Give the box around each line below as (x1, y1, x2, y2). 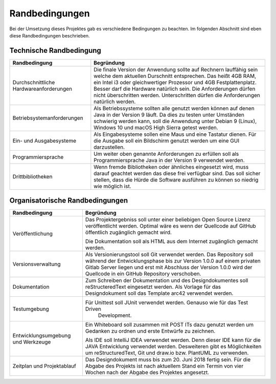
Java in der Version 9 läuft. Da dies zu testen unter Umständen (94, 111, 245, 118)
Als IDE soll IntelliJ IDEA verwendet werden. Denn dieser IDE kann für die (85, 336, 261, 343)
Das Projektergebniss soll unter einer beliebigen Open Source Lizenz (85, 216, 251, 223)
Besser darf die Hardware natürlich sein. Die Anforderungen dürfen (94, 85, 256, 92)
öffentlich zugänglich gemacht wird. (85, 229, 172, 236)
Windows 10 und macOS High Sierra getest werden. (94, 124, 218, 131)
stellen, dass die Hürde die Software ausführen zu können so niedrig (94, 176, 259, 183)
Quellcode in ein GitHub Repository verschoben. (85, 270, 201, 277)
